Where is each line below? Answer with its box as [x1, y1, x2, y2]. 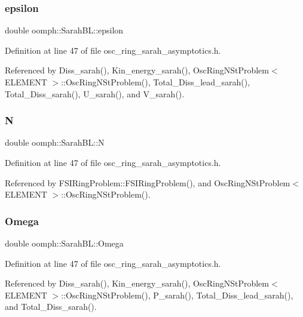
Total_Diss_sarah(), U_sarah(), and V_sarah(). [5, 87, 185, 100]
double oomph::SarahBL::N [5, 136, 105, 149]
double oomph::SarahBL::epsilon [5, 24, 124, 36]
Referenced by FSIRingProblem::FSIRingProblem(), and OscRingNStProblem [5, 176, 290, 189]
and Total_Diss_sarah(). [5, 300, 97, 313]
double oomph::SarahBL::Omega [5, 237, 124, 249]
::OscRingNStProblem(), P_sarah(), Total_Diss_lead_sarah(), [61, 288, 293, 301]
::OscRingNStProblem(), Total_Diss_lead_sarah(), [61, 76, 250, 88]
